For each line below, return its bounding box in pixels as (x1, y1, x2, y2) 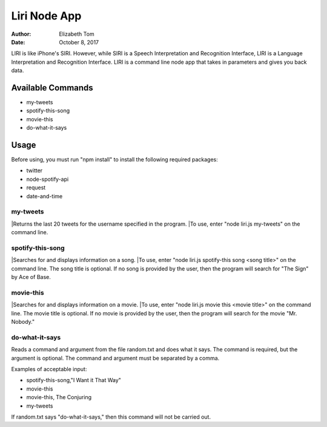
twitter (26, 167, 43, 174)
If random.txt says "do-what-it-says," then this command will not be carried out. (11, 413, 211, 420)
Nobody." (11, 318, 35, 326)
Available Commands (11, 82, 93, 93)
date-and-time (26, 192, 63, 200)
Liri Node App (11, 9, 82, 22)
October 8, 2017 (59, 38, 99, 45)
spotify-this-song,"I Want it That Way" (26, 377, 121, 384)
